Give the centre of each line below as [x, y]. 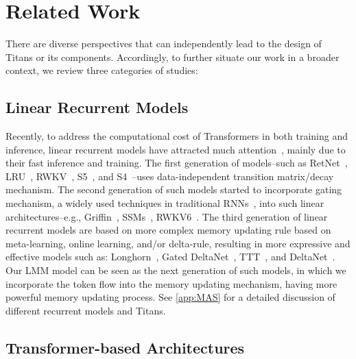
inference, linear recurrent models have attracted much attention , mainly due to [176, 149]
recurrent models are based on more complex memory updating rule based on [168, 230]
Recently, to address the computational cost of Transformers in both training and [177, 136]
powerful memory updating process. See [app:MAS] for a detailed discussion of [170, 297]
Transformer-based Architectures [125, 347]
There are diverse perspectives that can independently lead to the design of [164, 44]
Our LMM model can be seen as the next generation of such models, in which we [176, 270]
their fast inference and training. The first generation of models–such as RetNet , [177, 163]
